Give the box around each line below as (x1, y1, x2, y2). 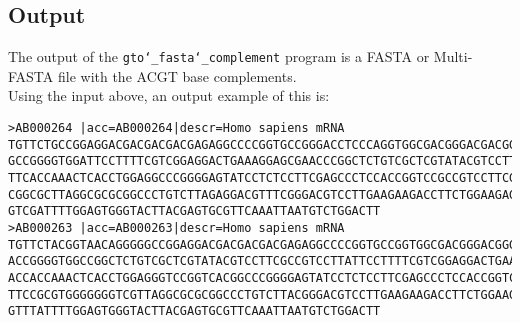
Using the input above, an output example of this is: (8, 85, 330, 106)
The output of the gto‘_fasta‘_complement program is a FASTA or (8, 46, 430, 67)
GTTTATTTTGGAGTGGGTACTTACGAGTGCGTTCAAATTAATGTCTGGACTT (8, 304, 381, 319)
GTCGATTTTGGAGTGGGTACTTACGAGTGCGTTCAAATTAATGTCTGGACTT (8, 204, 381, 219)
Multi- (433, 46, 473, 67)
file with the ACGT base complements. (57, 65, 297, 86)
